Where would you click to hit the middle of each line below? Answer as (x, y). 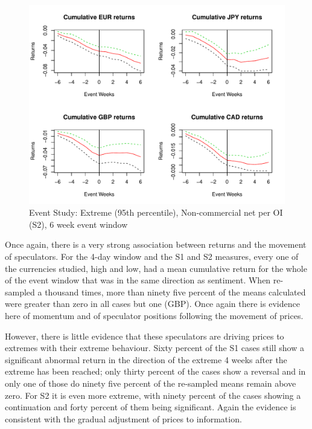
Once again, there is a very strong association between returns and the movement (156, 244)
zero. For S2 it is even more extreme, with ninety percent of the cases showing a (153, 395)
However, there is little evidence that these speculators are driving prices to (145, 336)
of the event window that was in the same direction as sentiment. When (138, 280)
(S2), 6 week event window (78, 224)
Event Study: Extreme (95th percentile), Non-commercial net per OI (156, 212)
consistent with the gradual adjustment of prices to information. (123, 418)
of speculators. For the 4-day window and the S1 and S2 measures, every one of (152, 256)
